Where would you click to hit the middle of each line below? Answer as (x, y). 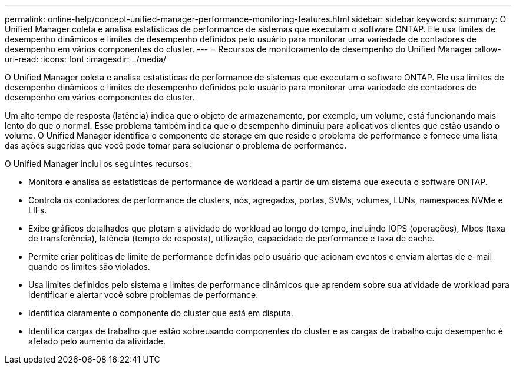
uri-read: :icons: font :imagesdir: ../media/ (85, 59)
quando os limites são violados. (89, 266)
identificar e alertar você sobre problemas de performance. (143, 295)
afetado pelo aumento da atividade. (97, 341)
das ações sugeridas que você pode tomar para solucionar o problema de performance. (176, 145)
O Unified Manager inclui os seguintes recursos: (98, 164)
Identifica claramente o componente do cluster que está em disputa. (161, 313)
